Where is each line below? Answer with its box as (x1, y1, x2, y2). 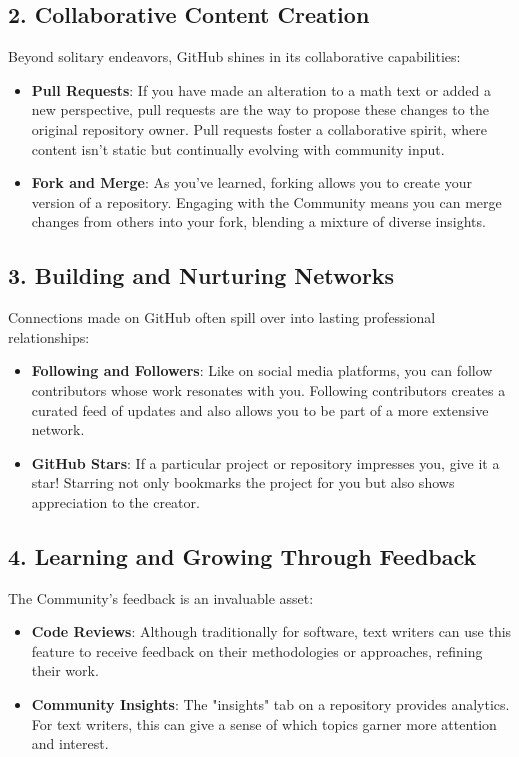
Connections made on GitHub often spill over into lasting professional (8, 307, 436, 328)
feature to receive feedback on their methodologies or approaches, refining (31, 640, 483, 661)
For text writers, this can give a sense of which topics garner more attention (31, 713, 497, 734)
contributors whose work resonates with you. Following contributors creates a (31, 379, 506, 400)
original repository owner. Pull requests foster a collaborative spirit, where (31, 118, 487, 139)
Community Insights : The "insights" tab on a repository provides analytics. (31, 694, 510, 715)
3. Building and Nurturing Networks (8, 260, 395, 291)
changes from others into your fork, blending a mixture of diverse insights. (31, 211, 486, 232)
